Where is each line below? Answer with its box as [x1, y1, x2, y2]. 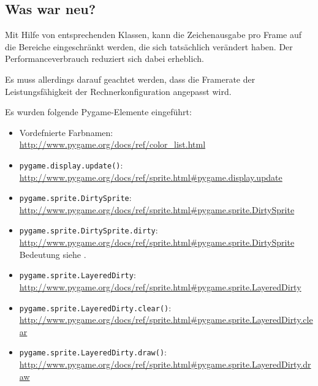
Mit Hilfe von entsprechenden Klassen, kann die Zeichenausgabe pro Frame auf [5, 28, 302, 41]
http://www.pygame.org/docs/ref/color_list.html [19, 138, 206, 151]
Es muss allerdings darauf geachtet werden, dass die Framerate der [5, 72, 256, 85]
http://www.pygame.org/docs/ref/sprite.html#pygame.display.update [19, 170, 282, 183]
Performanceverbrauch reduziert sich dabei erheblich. [5, 52, 204, 65]
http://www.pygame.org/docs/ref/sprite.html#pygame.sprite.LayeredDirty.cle [19, 313, 313, 326]
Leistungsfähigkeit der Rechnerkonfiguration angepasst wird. [5, 85, 232, 97]
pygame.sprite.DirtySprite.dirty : [19, 224, 158, 237]
